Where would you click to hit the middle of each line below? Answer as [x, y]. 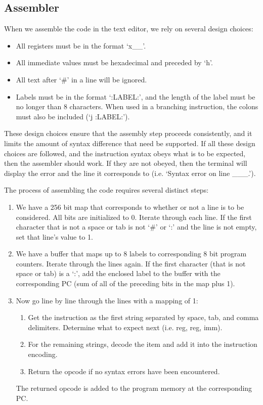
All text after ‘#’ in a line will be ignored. [81, 79]
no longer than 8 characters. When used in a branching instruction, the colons [137, 106]
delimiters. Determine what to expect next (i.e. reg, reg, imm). [125, 327]
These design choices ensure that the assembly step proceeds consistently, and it [128, 133]
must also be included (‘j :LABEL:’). [73, 116]
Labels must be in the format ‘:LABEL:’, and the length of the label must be [136, 96]
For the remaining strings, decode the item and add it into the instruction [143, 344]
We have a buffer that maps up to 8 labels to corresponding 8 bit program [131, 254]
